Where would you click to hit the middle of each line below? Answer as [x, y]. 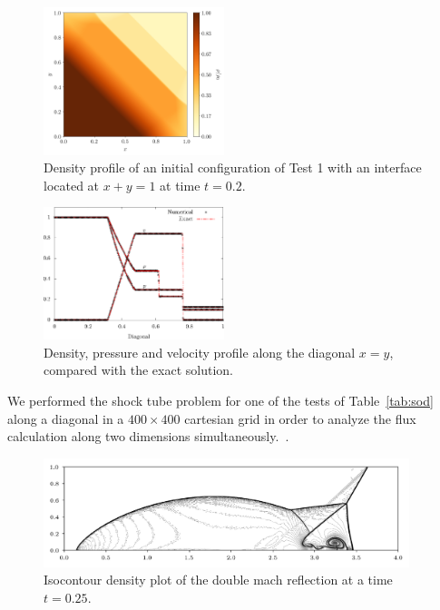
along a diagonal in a [66, 418]
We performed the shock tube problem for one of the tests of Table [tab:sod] [220, 400]
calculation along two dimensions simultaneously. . [148, 436]
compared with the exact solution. [138, 370]
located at [72, 185]
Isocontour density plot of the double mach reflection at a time [218, 580]
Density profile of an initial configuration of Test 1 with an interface [233, 167]
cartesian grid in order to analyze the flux [300, 418]
